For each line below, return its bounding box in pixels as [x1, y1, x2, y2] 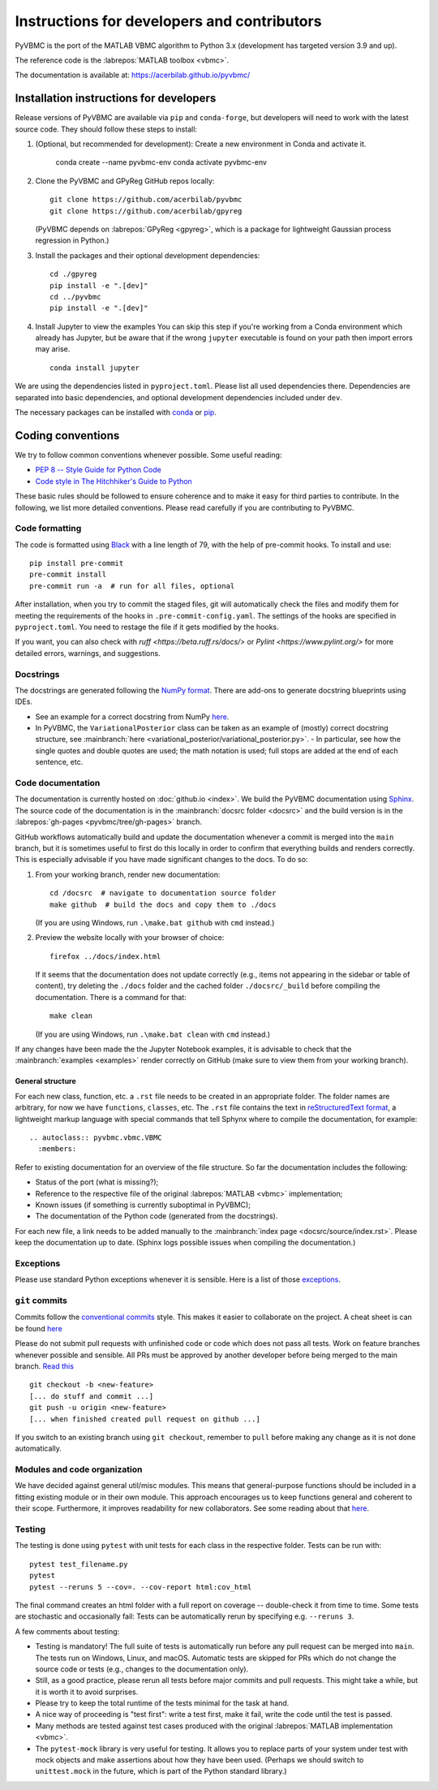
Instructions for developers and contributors [15, 12, 322, 30]
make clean [49, 1011, 93, 1020]
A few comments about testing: [15, 1626, 120, 1636]
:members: [37, 1145, 77, 1154]
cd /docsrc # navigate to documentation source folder [49, 889, 277, 898]
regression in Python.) [35, 235, 109, 245]
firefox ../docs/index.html [49, 951, 161, 961]
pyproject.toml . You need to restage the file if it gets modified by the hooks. [15, 622, 279, 632]
